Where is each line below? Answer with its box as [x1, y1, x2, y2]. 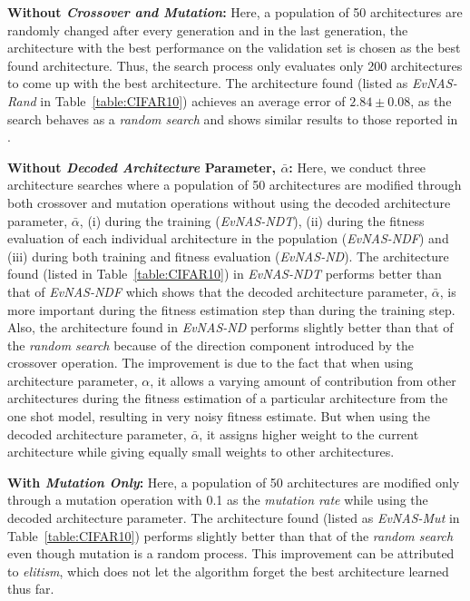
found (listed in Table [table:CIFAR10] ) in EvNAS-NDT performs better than [7, 264, 442, 283]
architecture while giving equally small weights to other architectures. [7, 442, 395, 461]
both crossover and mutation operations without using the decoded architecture [7, 192, 451, 212]
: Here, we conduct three [289, 157, 426, 176]
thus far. [7, 579, 54, 598]
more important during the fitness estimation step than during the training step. [7, 300, 455, 319]
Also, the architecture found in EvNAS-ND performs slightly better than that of [7, 318, 454, 337]
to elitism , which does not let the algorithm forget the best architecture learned [7, 561, 449, 580]
